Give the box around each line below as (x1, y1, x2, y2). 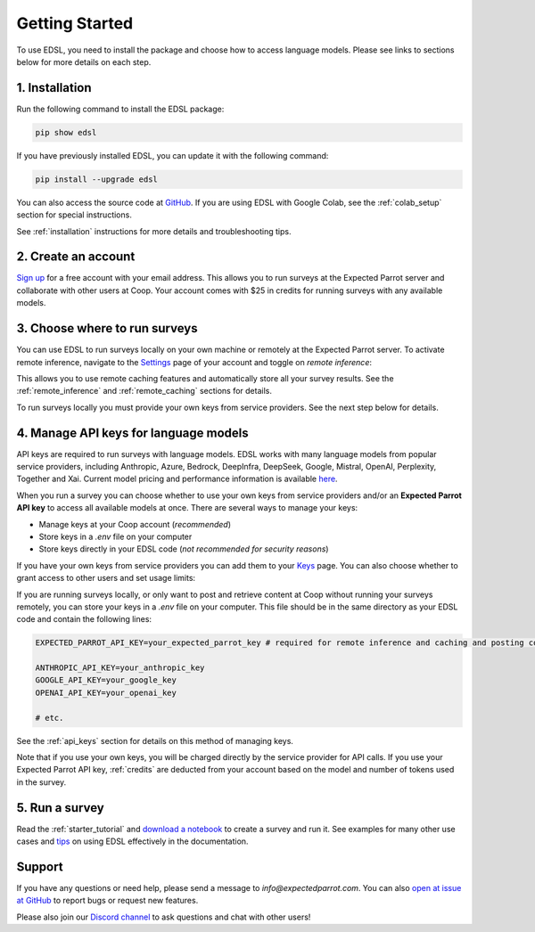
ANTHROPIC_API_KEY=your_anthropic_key (35, 663, 205, 673)
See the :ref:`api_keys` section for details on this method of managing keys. (16, 735, 294, 746)
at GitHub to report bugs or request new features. (16, 895, 199, 906)
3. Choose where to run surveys (16, 321, 198, 336)
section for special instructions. (16, 209, 133, 220)
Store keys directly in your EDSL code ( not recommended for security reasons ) (38, 544, 329, 554)
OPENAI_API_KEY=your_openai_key (35, 687, 177, 698)
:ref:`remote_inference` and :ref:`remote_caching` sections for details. (16, 386, 272, 397)
